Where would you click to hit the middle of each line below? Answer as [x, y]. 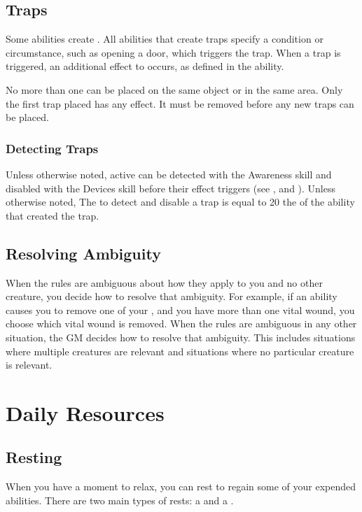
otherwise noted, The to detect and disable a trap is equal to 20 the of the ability [180, 202]
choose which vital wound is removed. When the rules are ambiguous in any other [181, 323]
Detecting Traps [52, 148]
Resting [34, 457]
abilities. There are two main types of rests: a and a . [120, 500]
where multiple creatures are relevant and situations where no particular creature [180, 351]
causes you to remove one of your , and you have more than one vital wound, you [180, 310]
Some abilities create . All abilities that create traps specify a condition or [165, 39]
